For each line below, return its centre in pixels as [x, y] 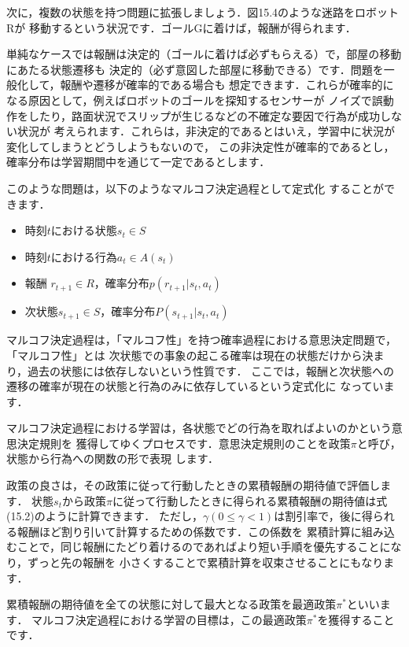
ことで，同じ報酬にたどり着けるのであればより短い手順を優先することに [204, 547]
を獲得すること [356, 619]
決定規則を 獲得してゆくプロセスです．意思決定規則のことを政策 [184, 443]
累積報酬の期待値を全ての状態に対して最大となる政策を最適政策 [171, 604]
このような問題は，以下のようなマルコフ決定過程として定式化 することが [195, 188]
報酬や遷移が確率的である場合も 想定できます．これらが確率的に [227, 85]
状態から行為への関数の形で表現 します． [113, 458]
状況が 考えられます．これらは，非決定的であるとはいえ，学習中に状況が [206, 131]
